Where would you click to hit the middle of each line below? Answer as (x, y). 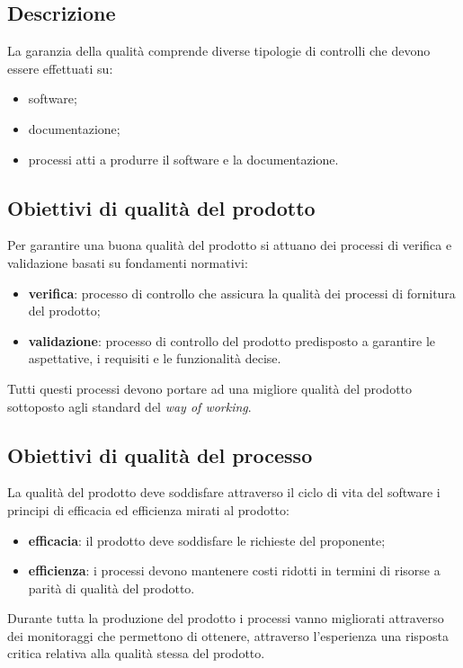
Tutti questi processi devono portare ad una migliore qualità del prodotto (210, 388)
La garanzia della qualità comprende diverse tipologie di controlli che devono (219, 51)
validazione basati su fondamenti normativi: (128, 262)
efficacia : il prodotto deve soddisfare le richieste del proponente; (207, 540)
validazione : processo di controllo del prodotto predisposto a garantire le (231, 340)
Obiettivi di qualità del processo (160, 454)
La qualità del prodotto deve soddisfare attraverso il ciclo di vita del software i (224, 492)
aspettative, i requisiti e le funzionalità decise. (155, 358)
